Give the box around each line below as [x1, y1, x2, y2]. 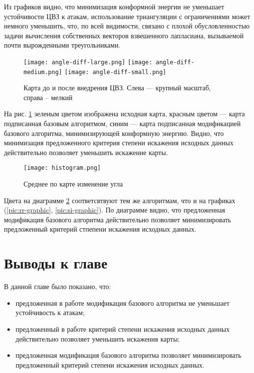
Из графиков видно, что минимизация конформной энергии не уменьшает [4, 1, 225, 11]
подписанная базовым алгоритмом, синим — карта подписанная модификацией [4, 118, 241, 129]
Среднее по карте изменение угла [24, 179, 123, 189]
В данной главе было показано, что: [4, 281, 111, 292]
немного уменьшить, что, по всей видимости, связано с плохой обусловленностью [4, 21, 250, 31]
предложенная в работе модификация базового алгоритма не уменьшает [15, 297, 229, 308]
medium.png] [24, 68, 62, 76]
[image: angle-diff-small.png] [64, 68, 167, 76]
